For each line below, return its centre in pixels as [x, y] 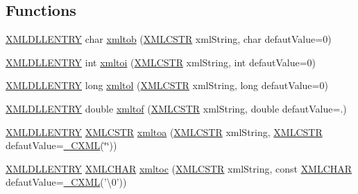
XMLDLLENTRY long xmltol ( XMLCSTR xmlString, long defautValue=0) [167, 85]
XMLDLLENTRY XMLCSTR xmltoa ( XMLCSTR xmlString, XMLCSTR [164, 132]
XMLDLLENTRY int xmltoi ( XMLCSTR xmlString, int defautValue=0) [161, 62]
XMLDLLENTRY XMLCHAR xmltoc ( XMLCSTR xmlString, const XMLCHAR [179, 168]
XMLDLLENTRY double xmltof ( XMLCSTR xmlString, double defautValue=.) [176, 108]
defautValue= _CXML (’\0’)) [66, 182]
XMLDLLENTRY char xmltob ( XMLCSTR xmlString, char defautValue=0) [169, 39]
